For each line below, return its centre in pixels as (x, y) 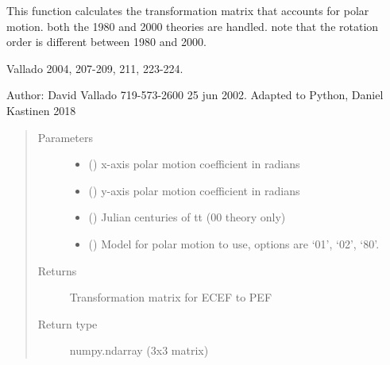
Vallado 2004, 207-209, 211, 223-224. (95, 68)
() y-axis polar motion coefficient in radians (194, 190)
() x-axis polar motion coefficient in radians (194, 164)
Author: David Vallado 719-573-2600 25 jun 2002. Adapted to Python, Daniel (195, 95)
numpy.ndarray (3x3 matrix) (139, 350)
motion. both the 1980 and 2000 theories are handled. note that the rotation (193, 26)
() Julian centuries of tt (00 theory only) (187, 217)
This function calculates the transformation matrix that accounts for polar (188, 10)
